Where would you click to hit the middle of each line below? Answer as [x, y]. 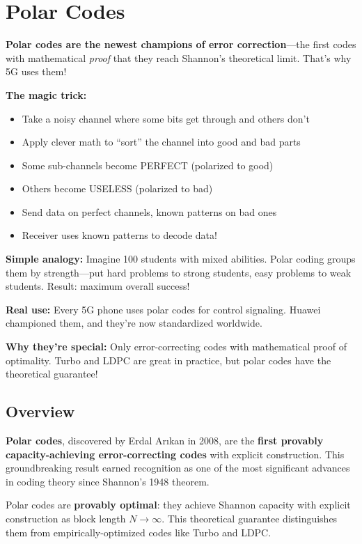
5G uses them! [36, 71]
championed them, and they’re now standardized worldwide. [134, 323]
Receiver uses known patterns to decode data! [119, 235]
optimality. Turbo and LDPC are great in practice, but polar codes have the [168, 360]
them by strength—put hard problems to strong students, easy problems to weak [179, 272]
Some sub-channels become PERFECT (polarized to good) [148, 165]
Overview [40, 411]
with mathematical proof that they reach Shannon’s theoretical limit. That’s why [179, 57]
